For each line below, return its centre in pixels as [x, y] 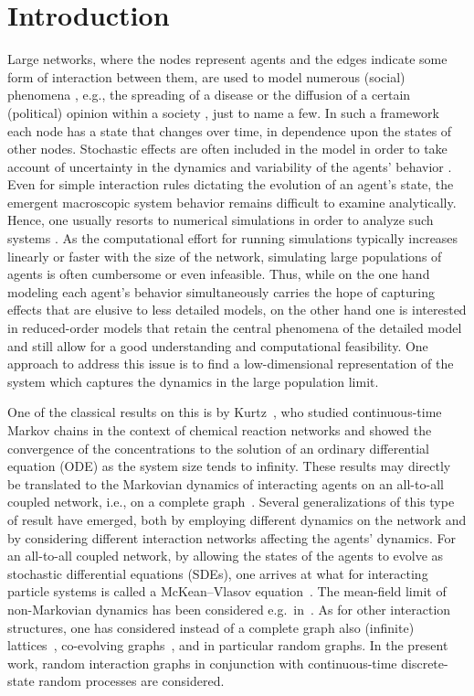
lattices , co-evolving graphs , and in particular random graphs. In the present [228, 645]
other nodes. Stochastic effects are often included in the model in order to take [227, 149]
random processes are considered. [132, 681]
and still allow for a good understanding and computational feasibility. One [218, 345]
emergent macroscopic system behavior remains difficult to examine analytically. [232, 202]
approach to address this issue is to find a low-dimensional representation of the [231, 364]
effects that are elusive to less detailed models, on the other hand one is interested [237, 310]
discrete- [425, 663]
